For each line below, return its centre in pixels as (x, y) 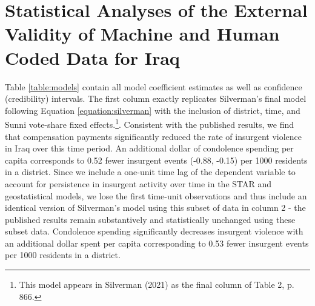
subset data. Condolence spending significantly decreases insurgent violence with (154, 231)
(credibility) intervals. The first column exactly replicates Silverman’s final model (156, 98)
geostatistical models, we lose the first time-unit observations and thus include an (156, 195)
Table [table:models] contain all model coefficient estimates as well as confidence (154, 86)
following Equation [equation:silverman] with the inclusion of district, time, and (153, 110)
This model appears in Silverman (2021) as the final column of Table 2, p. (157, 284)
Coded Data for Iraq (92, 57)
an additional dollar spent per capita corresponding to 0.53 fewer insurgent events (157, 243)
